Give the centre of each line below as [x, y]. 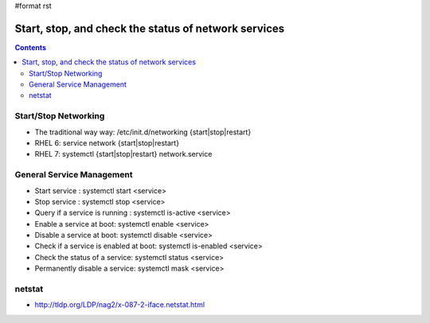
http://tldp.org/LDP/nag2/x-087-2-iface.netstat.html [120, 305]
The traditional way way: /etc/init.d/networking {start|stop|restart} [143, 132]
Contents [31, 47]
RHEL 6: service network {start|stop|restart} [107, 143]
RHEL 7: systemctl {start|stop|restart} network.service [123, 154]
